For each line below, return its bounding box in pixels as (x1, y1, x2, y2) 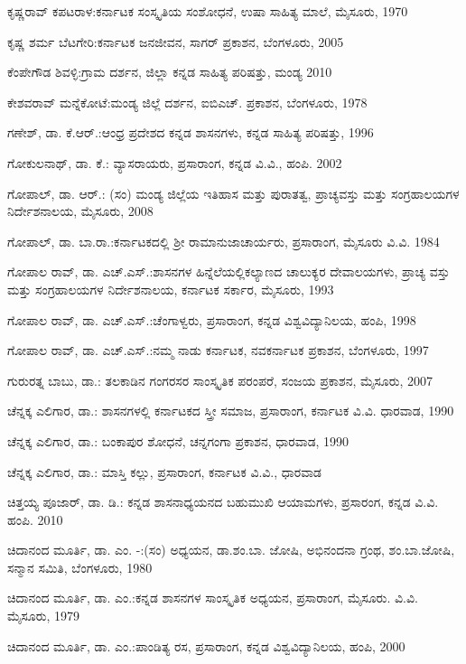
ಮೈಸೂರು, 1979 (7, 606, 80, 625)
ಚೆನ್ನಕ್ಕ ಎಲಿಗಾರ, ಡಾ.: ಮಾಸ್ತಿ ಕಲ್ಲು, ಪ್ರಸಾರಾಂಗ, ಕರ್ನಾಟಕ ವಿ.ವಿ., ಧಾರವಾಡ (7, 462, 322, 481)
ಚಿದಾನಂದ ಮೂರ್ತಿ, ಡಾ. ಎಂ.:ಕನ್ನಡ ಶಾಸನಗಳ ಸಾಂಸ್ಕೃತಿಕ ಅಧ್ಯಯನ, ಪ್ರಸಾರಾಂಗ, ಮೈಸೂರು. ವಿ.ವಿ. (7, 588, 418, 607)
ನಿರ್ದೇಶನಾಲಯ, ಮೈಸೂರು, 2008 (7, 201, 154, 220)
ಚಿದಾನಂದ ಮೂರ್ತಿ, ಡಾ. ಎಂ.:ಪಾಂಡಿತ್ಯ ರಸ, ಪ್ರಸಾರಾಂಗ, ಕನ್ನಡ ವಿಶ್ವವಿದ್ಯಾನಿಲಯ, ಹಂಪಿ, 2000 (7, 636, 405, 655)
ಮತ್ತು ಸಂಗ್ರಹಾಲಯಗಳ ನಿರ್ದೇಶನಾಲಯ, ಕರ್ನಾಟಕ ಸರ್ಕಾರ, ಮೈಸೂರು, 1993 (7, 279, 334, 298)
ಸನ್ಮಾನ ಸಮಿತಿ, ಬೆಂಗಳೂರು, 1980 (7, 557, 153, 576)
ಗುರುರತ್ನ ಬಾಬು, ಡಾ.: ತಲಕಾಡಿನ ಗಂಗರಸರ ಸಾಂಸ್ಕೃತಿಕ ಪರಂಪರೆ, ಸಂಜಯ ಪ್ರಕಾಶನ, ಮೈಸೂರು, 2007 (7, 370, 433, 389)
